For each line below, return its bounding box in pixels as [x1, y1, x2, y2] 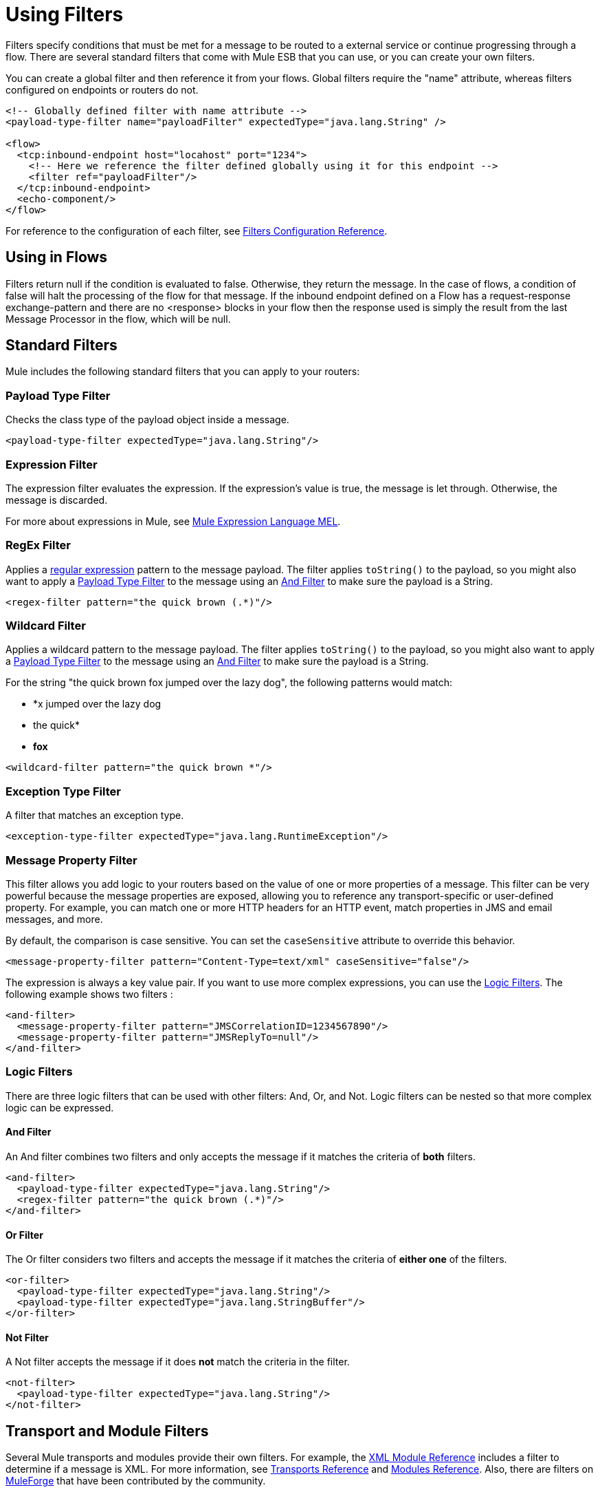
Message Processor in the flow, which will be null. [5, 312, 231, 325]
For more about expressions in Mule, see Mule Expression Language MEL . [5, 515, 341, 527]
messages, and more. [5, 913, 103, 925]
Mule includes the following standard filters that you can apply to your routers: [5, 365, 360, 378]
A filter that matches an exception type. [5, 809, 184, 822]
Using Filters [5, 3, 124, 26]
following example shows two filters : [5, 988, 173, 1000]
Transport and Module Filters [5, 1422, 209, 1440]
